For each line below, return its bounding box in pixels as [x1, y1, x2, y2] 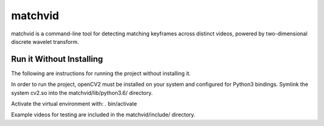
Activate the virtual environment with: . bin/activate [11, 100, 137, 107]
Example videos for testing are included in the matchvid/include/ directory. [11, 111, 196, 118]
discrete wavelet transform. [11, 38, 79, 45]
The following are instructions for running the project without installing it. [11, 70, 191, 77]
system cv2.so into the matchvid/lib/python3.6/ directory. [11, 89, 153, 96]
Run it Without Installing [11, 54, 103, 64]
